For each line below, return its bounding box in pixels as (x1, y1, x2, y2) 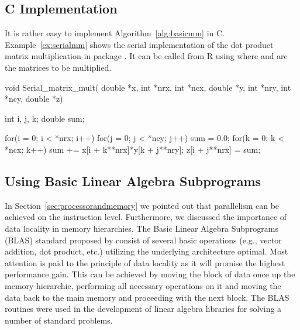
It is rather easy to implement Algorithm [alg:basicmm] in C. (5, 27, 225, 39)
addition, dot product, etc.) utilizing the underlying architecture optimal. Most (5, 245, 288, 257)
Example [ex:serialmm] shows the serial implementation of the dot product (5, 38, 274, 50)
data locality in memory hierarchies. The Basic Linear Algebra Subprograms (5, 222, 278, 234)
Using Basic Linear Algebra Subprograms (5, 171, 261, 190)
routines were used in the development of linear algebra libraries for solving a (5, 302, 282, 315)
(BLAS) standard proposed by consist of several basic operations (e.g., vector (5, 233, 282, 246)
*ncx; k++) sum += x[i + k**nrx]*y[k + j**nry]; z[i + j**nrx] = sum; (5, 143, 261, 155)
